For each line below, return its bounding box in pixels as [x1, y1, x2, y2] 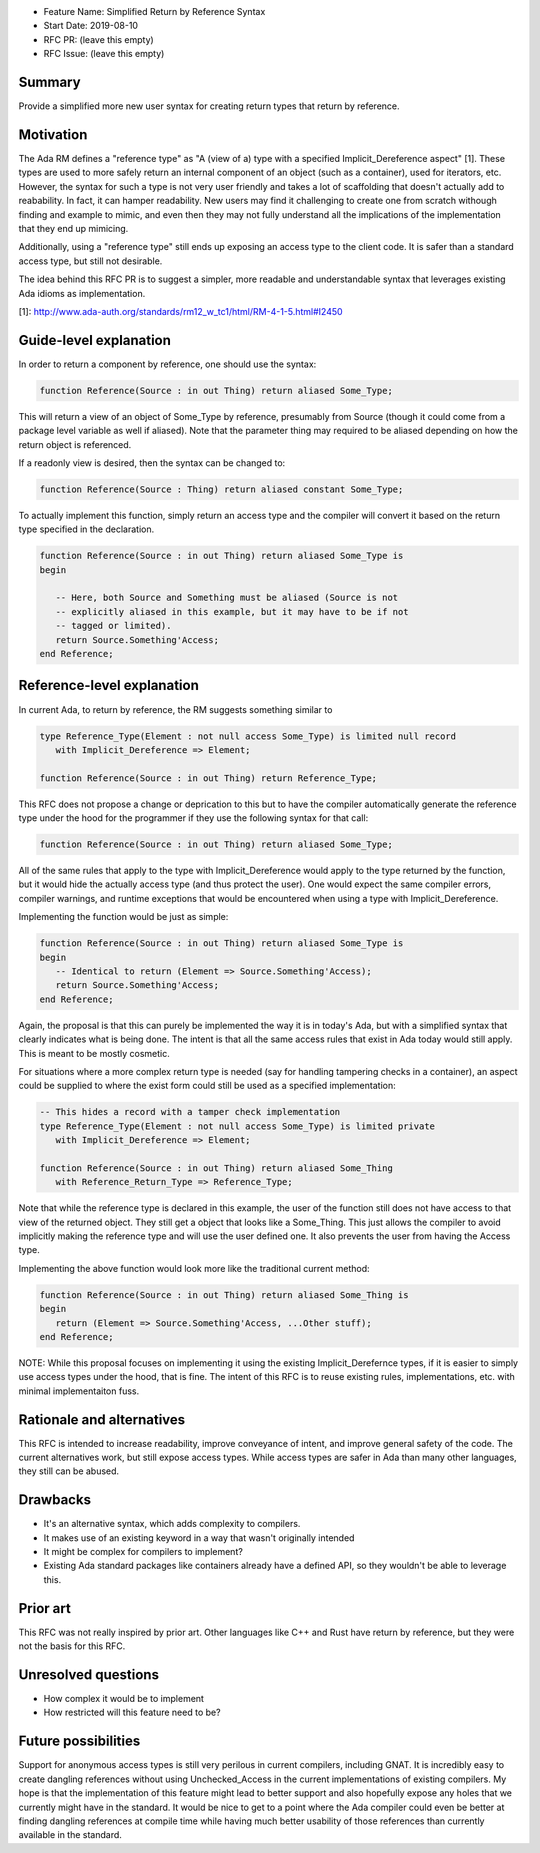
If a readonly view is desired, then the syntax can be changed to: [18, 456, 286, 469]
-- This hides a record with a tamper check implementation [39, 1106, 341, 1118]
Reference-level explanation [18, 677, 199, 694]
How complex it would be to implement [43, 1693, 205, 1705]
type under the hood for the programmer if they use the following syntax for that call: [18, 812, 369, 824]
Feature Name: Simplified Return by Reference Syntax [43, 6, 266, 17]
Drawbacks [18, 1491, 92, 1509]
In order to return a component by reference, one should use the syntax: [18, 358, 317, 370]
